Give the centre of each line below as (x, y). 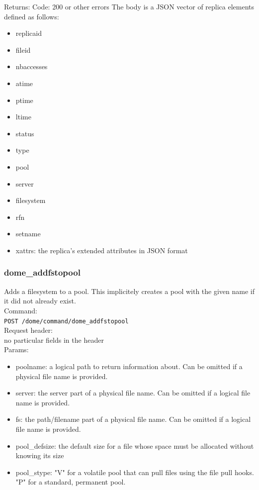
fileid (23, 49)
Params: (16, 349)
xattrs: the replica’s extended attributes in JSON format (102, 250)
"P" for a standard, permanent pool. (71, 482)
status (25, 133)
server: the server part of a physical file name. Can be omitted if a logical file (133, 393)
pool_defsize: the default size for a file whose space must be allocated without (135, 445)
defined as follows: (32, 16)
